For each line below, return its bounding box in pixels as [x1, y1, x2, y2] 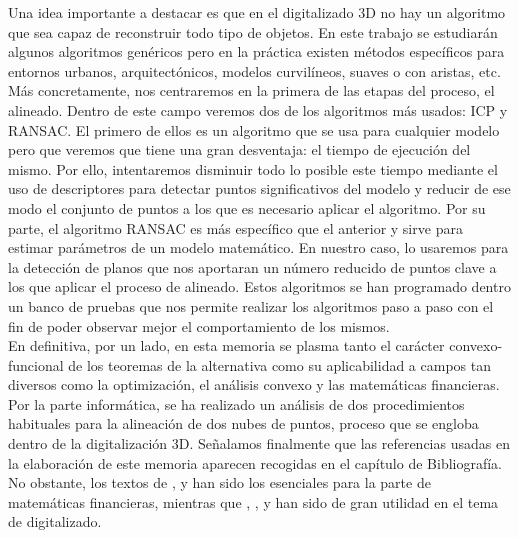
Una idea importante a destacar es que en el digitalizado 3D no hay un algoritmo [8, 2, 506, 22]
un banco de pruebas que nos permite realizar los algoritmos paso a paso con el [8, 295, 494, 316]
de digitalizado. [8, 511, 102, 532]
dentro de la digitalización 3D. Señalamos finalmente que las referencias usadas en [8, 433, 510, 454]
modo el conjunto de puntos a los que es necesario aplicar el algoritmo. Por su [8, 197, 486, 218]
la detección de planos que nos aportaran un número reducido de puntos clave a [8, 256, 497, 277]
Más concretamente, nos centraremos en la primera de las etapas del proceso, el [8, 80, 495, 101]
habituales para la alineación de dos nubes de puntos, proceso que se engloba [8, 413, 479, 434]
